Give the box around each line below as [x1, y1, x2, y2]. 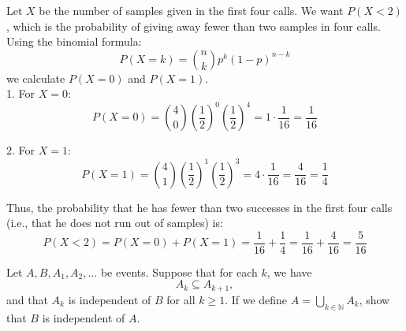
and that [6, 291, 48, 307]
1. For [6, 85, 35, 102]
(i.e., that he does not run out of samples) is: [6, 214, 223, 231]
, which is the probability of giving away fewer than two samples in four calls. [6, 17, 381, 34]
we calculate [6, 69, 65, 86]
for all [166, 291, 196, 307]
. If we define [225, 291, 288, 307]
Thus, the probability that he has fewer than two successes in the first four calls [6, 199, 393, 215]
